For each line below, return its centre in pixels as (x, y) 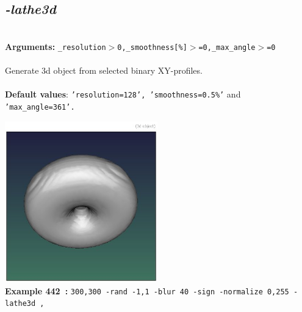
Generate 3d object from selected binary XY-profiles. (104, 70)
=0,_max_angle (227, 47)
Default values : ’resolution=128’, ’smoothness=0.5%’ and (123, 94)
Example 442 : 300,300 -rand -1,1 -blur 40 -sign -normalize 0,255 (147, 290)
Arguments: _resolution (56, 46)
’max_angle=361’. (40, 107)
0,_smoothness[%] (152, 47)
